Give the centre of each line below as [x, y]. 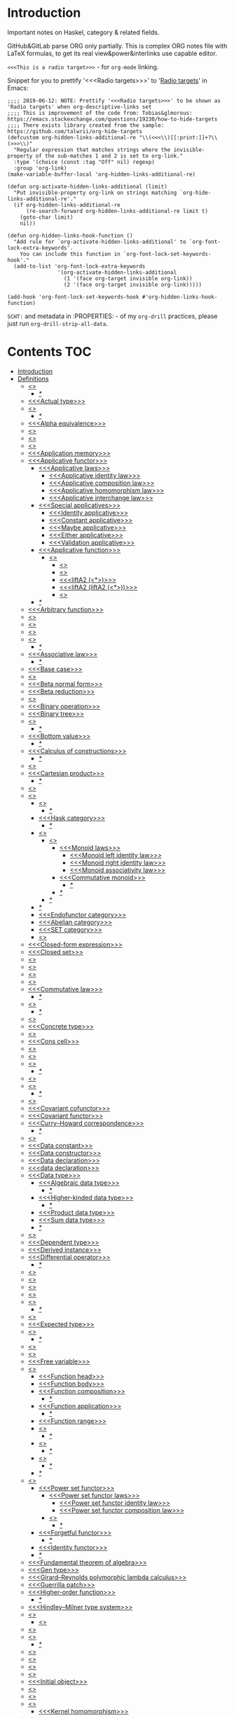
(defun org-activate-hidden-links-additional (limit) [88, 186]
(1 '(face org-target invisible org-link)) [128, 278]
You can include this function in [70, 254]
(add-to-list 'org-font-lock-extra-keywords [80, 266]
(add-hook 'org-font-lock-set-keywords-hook [73, 297]
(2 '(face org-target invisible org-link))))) [132, 284]
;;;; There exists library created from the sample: [86, 125]
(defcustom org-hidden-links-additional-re [72, 137]
